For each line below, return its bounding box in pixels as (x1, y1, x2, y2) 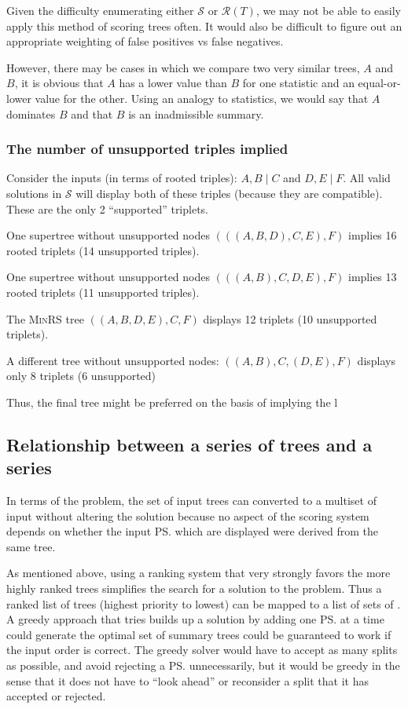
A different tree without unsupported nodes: (6, 352, 219, 368)
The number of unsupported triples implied (6, 139, 289, 159)
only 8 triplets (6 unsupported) (6, 367, 156, 384)
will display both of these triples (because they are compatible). (75, 185, 383, 201)
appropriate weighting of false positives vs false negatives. (6, 33, 284, 49)
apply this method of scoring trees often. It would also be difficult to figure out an (6, 17, 402, 34)
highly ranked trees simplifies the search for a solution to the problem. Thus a (6, 580, 382, 597)
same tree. (6, 538, 56, 554)
